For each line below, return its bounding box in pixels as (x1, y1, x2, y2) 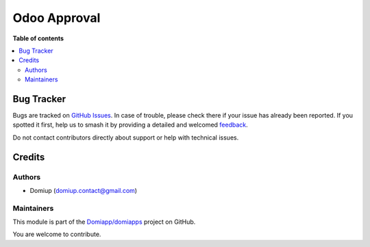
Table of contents (12, 34, 64, 42)
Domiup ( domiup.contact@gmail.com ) (29, 186, 137, 194)
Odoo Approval (12, 10, 101, 25)
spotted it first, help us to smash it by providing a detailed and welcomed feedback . (12, 120, 248, 129)
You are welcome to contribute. (12, 230, 101, 239)
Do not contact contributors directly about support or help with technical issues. (12, 133, 239, 142)
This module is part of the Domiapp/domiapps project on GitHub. (12, 218, 196, 226)
